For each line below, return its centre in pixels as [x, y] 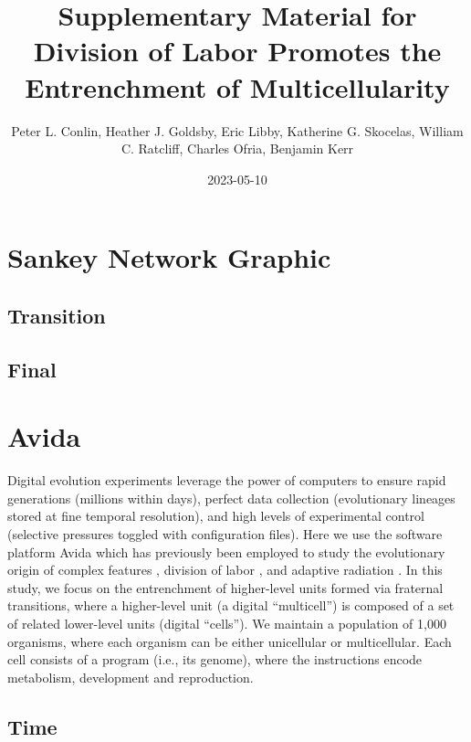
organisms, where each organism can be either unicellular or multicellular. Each [230, 641]
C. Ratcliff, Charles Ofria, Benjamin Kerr [237, 148]
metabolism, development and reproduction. [131, 677]
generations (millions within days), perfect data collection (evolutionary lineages [231, 498]
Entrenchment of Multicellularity [237, 86]
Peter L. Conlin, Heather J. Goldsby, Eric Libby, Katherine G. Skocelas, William [237, 130]
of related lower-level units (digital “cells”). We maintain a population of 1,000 [227, 623]
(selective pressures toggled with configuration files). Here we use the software [225, 533]
